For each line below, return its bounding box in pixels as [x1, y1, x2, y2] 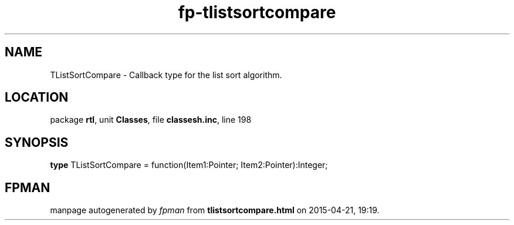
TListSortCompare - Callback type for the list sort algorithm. [50, 69, 282, 80]
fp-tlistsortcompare [178, 2, 336, 22]
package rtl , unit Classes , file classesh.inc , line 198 [50, 115, 252, 125]
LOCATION [5, 90, 69, 105]
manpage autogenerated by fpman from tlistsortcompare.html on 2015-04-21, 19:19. [50, 205, 380, 216]
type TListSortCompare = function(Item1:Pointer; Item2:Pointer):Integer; [50, 160, 328, 170]
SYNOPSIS [5, 135, 69, 150]
